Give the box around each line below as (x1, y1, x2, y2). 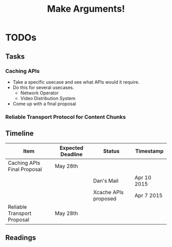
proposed (93, 195, 117, 202)
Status (103, 147, 120, 155)
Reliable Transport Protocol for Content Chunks (5, 113, 126, 120)
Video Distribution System (20, 95, 76, 101)
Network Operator (20, 90, 59, 96)
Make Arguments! (47, 3, 125, 15)
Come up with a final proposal (12, 101, 76, 107)
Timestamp (135, 147, 164, 155)
